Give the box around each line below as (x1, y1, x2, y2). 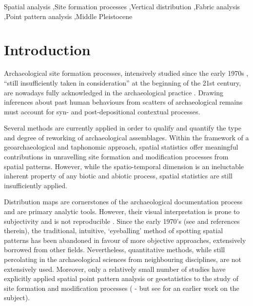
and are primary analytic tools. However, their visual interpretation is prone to (4, 206, 240, 217)
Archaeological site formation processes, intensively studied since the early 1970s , (4, 68, 249, 78)
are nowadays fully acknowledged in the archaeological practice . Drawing (4, 87, 223, 97)
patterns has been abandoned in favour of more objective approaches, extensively (4, 235, 246, 245)
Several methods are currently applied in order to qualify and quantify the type (4, 123, 241, 133)
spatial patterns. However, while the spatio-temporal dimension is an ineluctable (4, 161, 244, 171)
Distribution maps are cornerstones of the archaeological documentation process (4, 197, 243, 207)
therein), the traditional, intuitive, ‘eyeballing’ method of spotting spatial (4, 225, 223, 236)
